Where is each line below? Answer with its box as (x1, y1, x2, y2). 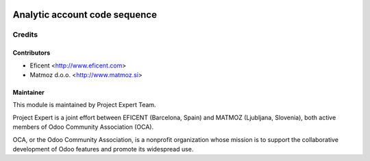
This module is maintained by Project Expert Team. (12, 101, 157, 109)
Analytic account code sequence (12, 9, 158, 20)
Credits (12, 30, 38, 40)
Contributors (12, 48, 51, 57)
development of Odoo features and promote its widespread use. (12, 145, 194, 153)
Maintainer (12, 88, 45, 96)
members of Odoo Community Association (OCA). (12, 123, 154, 131)
